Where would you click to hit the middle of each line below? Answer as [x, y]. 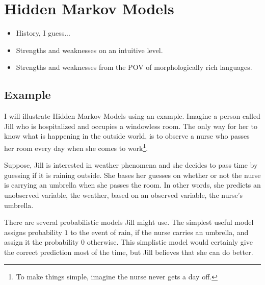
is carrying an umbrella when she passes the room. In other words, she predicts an [132, 185]
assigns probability [33, 232]
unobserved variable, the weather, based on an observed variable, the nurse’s [124, 195]
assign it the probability [42, 242]
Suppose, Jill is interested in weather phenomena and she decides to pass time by [131, 165]
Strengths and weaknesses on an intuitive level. [89, 50]
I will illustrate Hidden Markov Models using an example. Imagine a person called [132, 116]
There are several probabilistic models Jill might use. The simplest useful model [129, 222]
